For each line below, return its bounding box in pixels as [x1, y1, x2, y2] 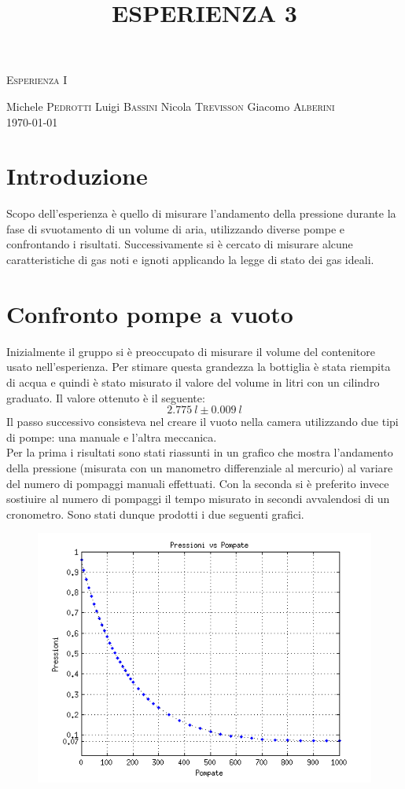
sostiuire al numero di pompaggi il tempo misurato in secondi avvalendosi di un [6, 490, 390, 507]
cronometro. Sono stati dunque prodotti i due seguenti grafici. [6, 505, 304, 522]
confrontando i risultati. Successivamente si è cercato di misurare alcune [6, 236, 353, 252]
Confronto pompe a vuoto [6, 297, 293, 329]
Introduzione [6, 160, 148, 192]
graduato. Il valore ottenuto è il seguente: [6, 389, 205, 406]
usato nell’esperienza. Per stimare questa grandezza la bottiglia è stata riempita [6, 358, 391, 375]
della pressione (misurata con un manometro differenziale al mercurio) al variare [6, 459, 393, 475]
